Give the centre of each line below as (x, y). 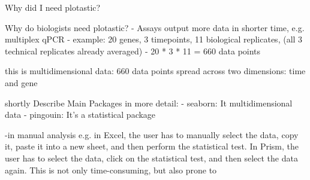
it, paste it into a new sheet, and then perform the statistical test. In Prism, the (152, 146)
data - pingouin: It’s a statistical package (80, 115)
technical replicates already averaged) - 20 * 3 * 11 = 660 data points (133, 51)
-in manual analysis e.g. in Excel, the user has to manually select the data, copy (152, 134)
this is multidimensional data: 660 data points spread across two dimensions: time (155, 71)
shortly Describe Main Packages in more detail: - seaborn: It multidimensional (149, 103)
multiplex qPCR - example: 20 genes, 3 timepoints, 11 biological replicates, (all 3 (154, 39)
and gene (21, 82)
